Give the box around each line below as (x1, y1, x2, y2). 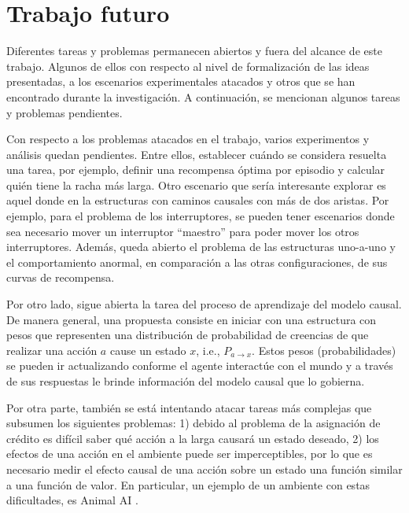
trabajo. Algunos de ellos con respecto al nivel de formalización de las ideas (6, 57, 370, 74)
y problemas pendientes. (6, 104, 123, 120)
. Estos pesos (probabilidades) (252, 341, 396, 358)
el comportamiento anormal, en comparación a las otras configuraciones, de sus (6, 253, 388, 270)
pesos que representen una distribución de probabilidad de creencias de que (6, 327, 369, 343)
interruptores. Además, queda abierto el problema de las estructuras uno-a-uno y (6, 238, 396, 255)
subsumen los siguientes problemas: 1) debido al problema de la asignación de (6, 415, 381, 431)
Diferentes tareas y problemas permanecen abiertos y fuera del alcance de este (6, 42, 382, 59)
